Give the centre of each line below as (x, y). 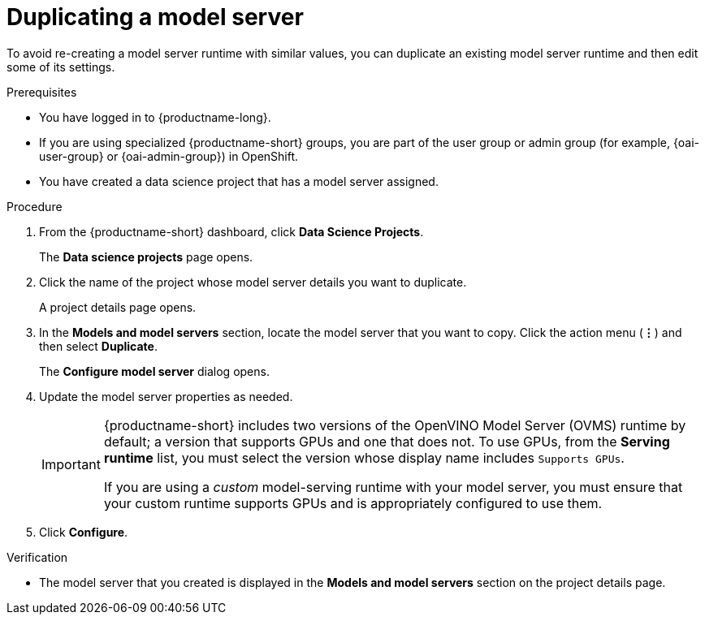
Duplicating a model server (155, 17)
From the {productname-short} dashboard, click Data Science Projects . (231, 231)
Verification (37, 557)
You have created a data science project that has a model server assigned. (239, 181)
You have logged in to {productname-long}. (155, 117)
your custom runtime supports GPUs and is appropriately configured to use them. (353, 503)
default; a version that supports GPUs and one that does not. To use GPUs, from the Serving (387, 441)
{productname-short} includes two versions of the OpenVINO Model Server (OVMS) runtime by (395, 425)
